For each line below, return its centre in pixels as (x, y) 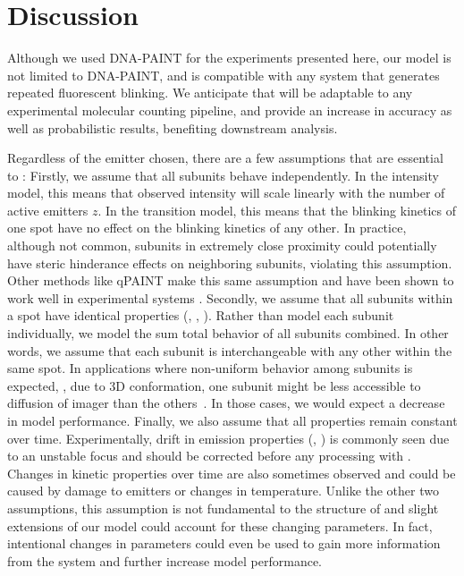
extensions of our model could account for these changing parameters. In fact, (220, 525)
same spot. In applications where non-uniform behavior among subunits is (210, 368)
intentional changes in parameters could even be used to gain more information (224, 543)
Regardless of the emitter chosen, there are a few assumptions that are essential (225, 158)
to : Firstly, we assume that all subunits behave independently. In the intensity (223, 175)
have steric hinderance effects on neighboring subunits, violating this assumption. (230, 263)
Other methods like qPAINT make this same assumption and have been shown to (231, 280)
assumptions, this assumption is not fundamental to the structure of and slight (223, 508)
